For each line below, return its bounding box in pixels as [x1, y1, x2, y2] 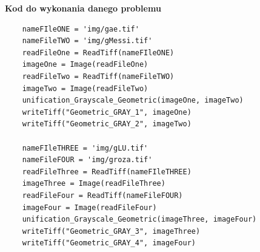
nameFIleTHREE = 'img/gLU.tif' [22, 143, 148, 152]
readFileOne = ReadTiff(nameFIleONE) [22, 48, 175, 57]
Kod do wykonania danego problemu [5, 2, 161, 14]
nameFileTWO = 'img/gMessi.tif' [22, 36, 153, 46]
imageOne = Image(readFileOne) [22, 60, 148, 69]
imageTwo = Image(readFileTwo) [22, 84, 148, 93]
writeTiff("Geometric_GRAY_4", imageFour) [22, 239, 196, 248]
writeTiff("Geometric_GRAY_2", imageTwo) [22, 120, 192, 129]
